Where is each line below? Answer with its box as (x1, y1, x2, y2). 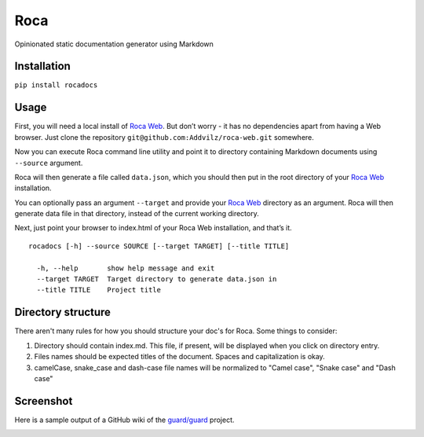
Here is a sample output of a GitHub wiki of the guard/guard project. (14, 415, 235, 424)
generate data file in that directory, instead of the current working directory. (14, 209, 259, 218)
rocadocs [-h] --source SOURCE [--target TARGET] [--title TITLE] (28, 241, 290, 251)
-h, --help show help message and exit (36, 263, 215, 273)
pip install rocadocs (14, 81, 98, 90)
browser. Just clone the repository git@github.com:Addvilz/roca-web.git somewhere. (14, 132, 314, 141)
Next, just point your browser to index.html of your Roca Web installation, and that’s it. (14, 223, 292, 233)
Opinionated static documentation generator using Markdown (14, 39, 214, 49)
